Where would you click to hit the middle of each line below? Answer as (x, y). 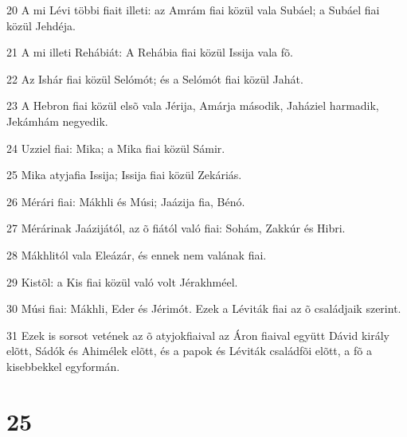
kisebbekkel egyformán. (63, 366)
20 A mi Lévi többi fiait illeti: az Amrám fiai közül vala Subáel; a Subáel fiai (193, 10)
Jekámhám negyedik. (57, 121)
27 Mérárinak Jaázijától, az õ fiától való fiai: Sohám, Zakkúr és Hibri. (176, 228)
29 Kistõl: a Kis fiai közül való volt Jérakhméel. (122, 281)
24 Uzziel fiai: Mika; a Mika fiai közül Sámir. (116, 148)
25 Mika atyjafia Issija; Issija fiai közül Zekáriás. (124, 175)
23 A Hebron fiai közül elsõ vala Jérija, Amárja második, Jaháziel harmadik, (193, 105)
